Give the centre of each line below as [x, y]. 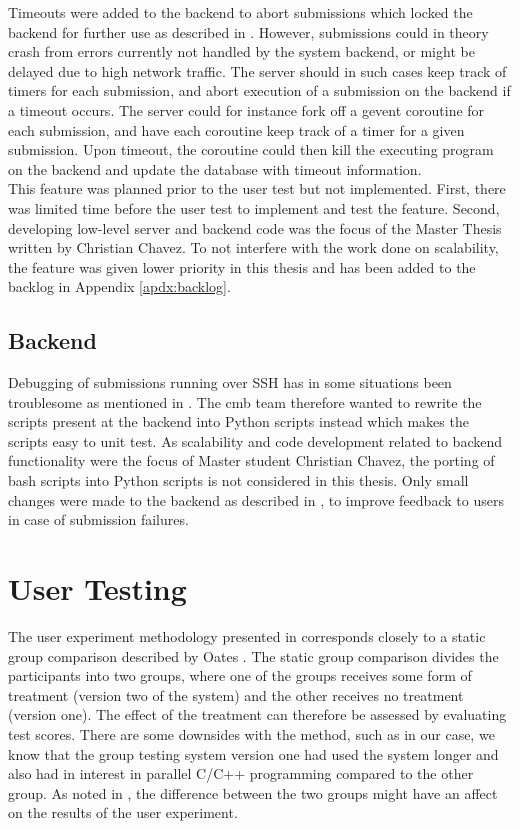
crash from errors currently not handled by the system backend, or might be [241, 51]
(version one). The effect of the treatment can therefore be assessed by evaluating [257, 714]
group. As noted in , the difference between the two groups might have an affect [253, 792]
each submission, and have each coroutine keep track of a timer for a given [236, 129]
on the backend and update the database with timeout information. [215, 168]
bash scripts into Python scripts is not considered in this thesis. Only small [238, 480]
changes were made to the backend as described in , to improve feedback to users [256, 499]
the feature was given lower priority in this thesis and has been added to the [242, 266]
